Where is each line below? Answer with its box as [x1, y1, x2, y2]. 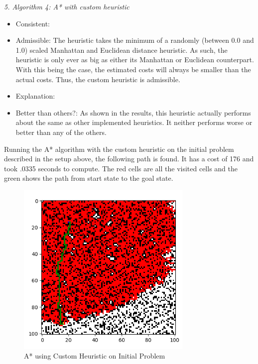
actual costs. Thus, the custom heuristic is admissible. [15, 74, 180, 84]
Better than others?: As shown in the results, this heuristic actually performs [15, 107, 251, 118]
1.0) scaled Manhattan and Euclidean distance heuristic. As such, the [15, 44, 228, 55]
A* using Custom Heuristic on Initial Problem [24, 351, 165, 361]
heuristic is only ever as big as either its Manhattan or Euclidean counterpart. [15, 54, 254, 65]
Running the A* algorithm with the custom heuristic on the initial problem [4, 143, 234, 154]
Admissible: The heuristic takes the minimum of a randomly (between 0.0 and [15, 35, 254, 45]
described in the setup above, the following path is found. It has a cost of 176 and [4, 153, 254, 164]
